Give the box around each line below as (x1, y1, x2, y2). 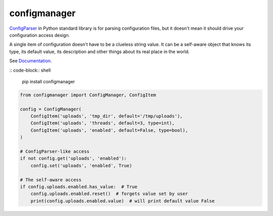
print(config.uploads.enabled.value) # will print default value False (30, 198, 215, 204)
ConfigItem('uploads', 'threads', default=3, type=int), (30, 120, 175, 126)
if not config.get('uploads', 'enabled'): (20, 155, 127, 161)
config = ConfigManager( (20, 106, 82, 112)
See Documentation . (9, 58, 52, 64)
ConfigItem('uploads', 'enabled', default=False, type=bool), (30, 127, 188, 133)
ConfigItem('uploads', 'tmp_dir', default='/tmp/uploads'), (30, 114, 183, 119)
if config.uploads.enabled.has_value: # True (20, 184, 138, 189)
